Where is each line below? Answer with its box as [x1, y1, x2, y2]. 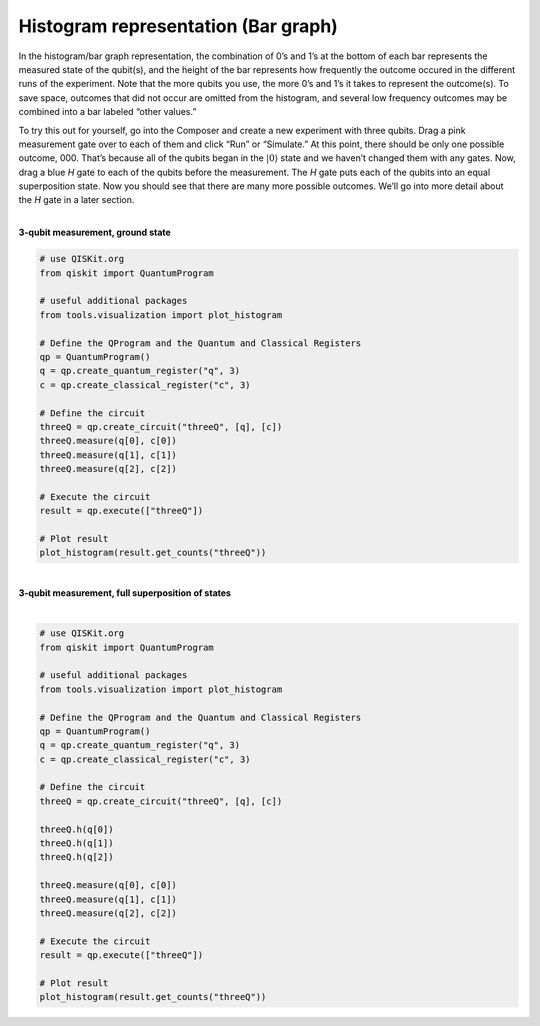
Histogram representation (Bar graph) [18, 15, 339, 37]
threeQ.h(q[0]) [39, 823, 114, 835]
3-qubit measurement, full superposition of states [18, 586, 232, 599]
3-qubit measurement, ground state [18, 226, 172, 239]
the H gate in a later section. [18, 194, 135, 206]
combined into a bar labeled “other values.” [18, 106, 197, 118]
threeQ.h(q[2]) [39, 851, 114, 863]
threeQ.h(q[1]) [39, 838, 114, 849]
